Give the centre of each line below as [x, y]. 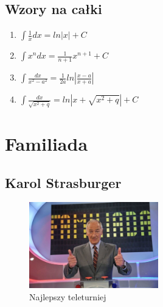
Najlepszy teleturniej [68, 296]
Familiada [47, 143]
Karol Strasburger [63, 182]
